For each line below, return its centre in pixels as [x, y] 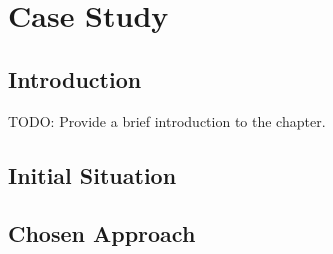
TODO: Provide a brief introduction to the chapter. [167, 120]
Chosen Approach [102, 233]
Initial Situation [92, 174]
